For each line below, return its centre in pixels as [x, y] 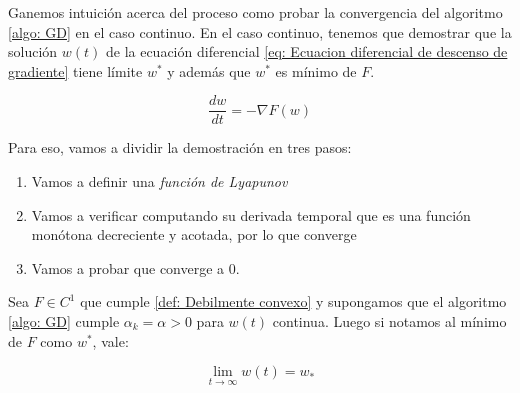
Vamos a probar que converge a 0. [135, 267]
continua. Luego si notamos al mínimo [389, 321]
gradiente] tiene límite [75, 70]
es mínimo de [316, 70]
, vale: [110, 340]
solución [33, 51]
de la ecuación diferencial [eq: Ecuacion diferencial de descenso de [306, 51]
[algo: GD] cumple [64, 321]
